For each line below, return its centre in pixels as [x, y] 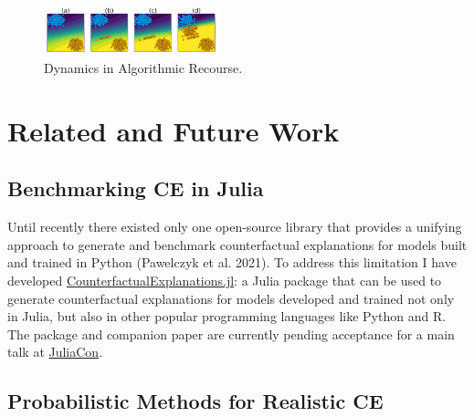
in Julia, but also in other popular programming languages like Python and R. [227, 316]
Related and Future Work [174, 130]
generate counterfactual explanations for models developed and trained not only [231, 298]
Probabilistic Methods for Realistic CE [195, 401]
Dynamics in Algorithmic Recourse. [143, 68]
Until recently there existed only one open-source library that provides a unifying [235, 227]
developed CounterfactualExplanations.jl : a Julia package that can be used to [225, 281]
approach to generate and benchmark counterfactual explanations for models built [237, 244]
